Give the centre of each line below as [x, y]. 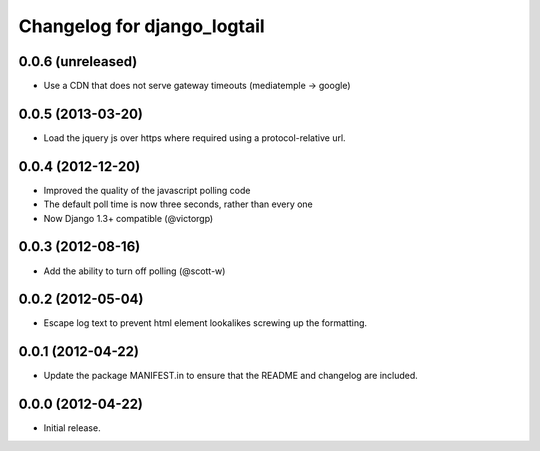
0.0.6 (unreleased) [78, 61]
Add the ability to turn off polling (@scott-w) [134, 271]
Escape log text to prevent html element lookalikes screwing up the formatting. [205, 323]
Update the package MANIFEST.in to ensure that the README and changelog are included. [231, 376]
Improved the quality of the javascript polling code [147, 190]
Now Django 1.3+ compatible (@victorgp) [128, 218]
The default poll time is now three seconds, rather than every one [178, 204]
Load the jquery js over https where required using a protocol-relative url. [194, 137]
